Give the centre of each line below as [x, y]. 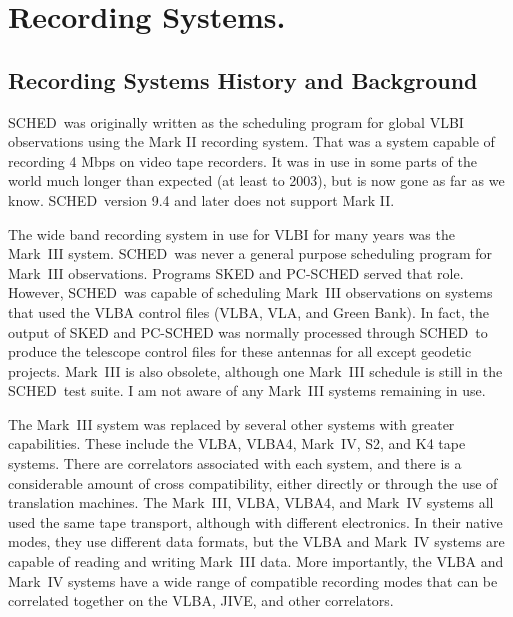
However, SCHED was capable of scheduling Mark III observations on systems [250, 292]
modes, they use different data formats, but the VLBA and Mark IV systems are [256, 541]
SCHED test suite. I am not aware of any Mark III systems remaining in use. [247, 390]
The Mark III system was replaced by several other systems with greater [231, 423]
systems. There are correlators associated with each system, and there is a [235, 463]
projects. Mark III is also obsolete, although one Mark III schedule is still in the [255, 370]
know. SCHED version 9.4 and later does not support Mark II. [201, 199]
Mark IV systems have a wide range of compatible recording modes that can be [253, 580]
